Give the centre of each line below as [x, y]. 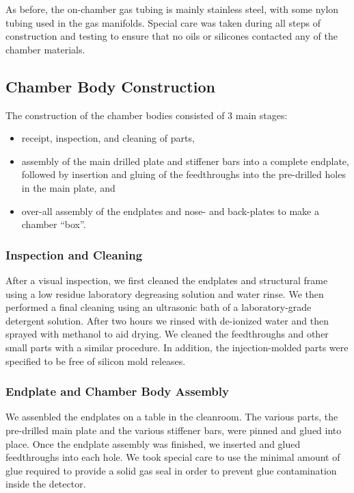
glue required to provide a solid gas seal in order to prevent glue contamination [171, 470]
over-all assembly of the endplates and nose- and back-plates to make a [170, 211]
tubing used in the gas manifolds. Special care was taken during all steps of [163, 22]
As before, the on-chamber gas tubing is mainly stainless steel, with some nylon [172, 9]
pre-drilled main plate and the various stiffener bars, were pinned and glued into [174, 430]
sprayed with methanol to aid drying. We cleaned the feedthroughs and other [167, 334]
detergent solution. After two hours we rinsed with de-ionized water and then [167, 320]
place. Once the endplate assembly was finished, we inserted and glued [153, 443]
